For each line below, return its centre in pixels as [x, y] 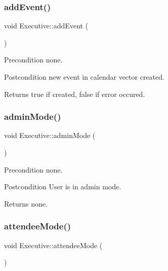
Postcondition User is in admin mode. [63, 187]
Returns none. [26, 203]
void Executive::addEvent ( [46, 26]
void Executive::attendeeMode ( [53, 245]
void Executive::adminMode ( [50, 135]
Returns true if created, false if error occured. [75, 94]
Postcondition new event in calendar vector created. [84, 77]
